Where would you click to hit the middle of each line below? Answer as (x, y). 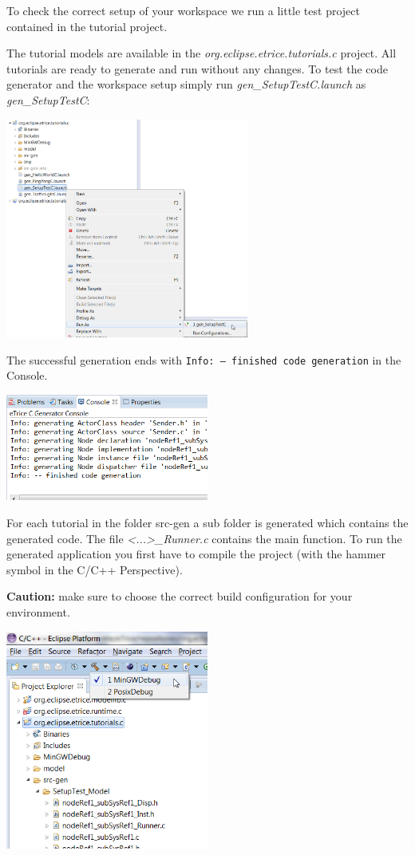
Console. (27, 375)
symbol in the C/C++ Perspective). (95, 569)
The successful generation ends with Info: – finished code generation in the (204, 359)
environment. (38, 611)
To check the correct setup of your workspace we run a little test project (183, 10)
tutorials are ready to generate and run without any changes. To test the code (197, 68)
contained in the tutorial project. (87, 26)
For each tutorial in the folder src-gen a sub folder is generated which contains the (207, 522)
